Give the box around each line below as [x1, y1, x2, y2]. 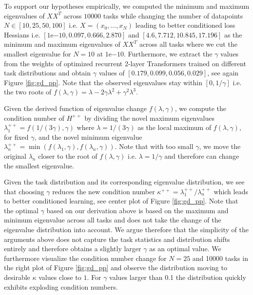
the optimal [4, 205, 39, 215]
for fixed [4, 131, 29, 142]
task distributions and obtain [4, 68, 91, 78]
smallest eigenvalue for [4, 48, 71, 58]
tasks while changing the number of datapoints [103, 10, 243, 20]
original [4, 150, 26, 161]
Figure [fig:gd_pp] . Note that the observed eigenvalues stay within [4, 77, 202, 87]
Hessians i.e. [4, 29, 40, 39]
